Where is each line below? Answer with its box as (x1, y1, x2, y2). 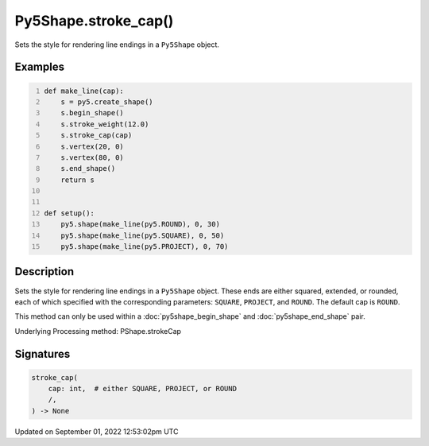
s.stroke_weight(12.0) (60, 119, 149, 129)
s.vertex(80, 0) (60, 153, 125, 162)
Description (14, 265, 75, 278)
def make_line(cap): (44, 86, 125, 95)
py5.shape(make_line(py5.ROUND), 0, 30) (60, 219, 220, 229)
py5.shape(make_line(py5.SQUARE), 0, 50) (60, 231, 225, 240)
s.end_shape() (60, 164, 116, 173)
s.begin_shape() (60, 108, 125, 118)
